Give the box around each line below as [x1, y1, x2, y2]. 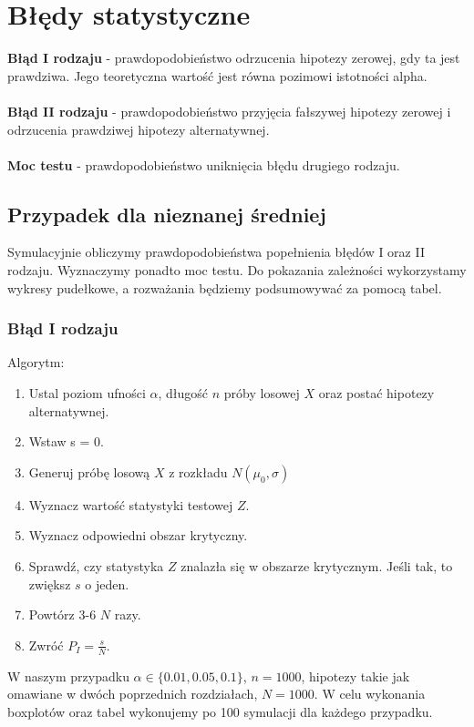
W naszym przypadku [7, 666, 129, 685]
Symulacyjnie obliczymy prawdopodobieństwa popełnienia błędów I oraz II [7, 242, 425, 261]
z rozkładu [169, 462, 228, 481]
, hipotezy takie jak [301, 666, 410, 685]
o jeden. [85, 574, 129, 593]
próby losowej [223, 384, 300, 403]
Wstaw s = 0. [28, 432, 104, 451]
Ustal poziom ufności [28, 384, 146, 403]
